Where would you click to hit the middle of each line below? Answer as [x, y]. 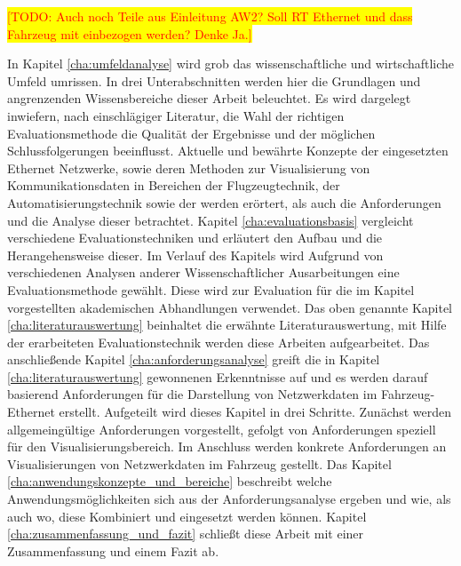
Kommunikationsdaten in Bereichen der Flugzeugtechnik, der [174, 185]
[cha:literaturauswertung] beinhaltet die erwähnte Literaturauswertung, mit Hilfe [227, 325]
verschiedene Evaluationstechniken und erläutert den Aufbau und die [195, 238]
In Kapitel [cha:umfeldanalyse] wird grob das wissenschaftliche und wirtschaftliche [231, 64]
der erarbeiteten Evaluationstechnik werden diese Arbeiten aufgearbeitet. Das [219, 342]
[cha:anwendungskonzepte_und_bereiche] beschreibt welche [170, 481]
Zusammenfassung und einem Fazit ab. [113, 550]
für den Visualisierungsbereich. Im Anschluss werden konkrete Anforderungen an [227, 446]
